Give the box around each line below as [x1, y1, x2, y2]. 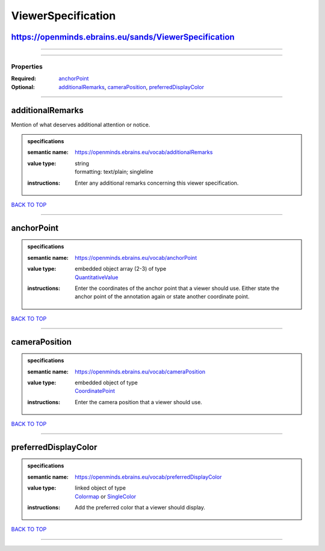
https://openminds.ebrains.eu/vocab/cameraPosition [75, 368, 206, 375]
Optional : [11, 83, 36, 90]
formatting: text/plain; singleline [75, 168, 153, 176]
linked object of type [75, 484, 126, 491]
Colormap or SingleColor [75, 493, 137, 500]
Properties [11, 62, 43, 70]
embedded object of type [75, 379, 138, 386]
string [75, 159, 90, 167]
